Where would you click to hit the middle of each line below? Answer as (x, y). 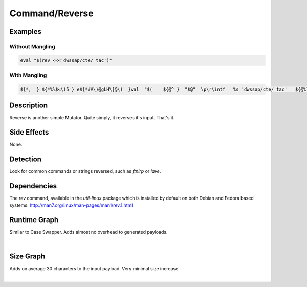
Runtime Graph (34, 220)
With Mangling (28, 75)
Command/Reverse (52, 13)
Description (29, 106)
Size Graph (27, 256)
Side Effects (29, 132)
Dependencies (33, 186)
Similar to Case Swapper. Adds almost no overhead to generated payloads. (89, 232)
